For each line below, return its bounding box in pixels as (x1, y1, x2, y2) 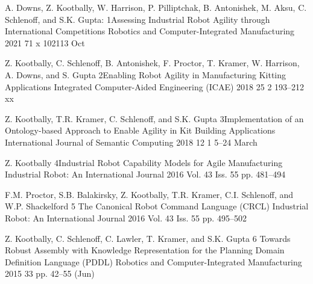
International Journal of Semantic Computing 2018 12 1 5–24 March (5, 135, 258, 148)
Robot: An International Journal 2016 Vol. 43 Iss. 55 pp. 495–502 (5, 211, 247, 224)
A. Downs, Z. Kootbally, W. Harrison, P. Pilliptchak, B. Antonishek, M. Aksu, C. (5, 1, 307, 13)
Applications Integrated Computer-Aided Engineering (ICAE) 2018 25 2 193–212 (5, 80, 305, 93)
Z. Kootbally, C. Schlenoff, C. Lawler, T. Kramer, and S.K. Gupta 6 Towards (5, 232, 291, 244)
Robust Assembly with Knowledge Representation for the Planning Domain (5, 244, 285, 256)
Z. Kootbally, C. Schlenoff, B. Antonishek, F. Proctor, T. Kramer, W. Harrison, (5, 57, 300, 69)
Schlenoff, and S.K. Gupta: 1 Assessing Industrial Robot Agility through (5, 13, 270, 25)
